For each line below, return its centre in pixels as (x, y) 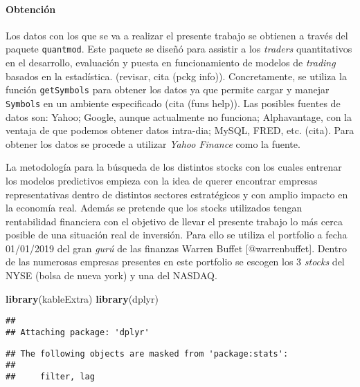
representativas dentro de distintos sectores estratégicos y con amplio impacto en (177, 194)
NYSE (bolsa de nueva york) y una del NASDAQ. (111, 275)
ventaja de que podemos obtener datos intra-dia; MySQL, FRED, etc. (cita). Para (180, 130)
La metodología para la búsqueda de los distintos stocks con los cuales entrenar (174, 167)
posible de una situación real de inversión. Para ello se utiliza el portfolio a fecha (177, 235)
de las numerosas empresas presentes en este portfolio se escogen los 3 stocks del (175, 262)
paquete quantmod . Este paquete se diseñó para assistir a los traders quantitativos (179, 49)
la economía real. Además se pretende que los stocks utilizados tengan (154, 208)
